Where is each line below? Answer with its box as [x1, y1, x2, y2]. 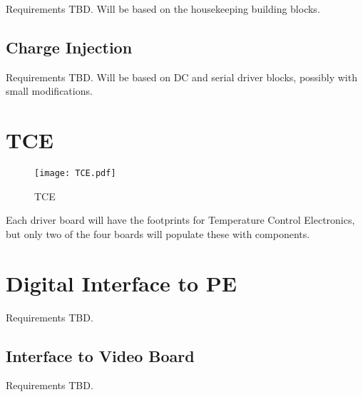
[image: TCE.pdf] [34, 168, 116, 179]
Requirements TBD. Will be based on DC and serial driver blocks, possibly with [6, 69, 357, 84]
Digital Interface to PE [6, 268, 237, 297]
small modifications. [6, 83, 93, 98]
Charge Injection [6, 36, 133, 58]
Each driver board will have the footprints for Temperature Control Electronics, [6, 212, 355, 227]
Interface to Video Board [6, 344, 195, 366]
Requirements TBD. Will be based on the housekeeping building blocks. [6, 1, 320, 16]
